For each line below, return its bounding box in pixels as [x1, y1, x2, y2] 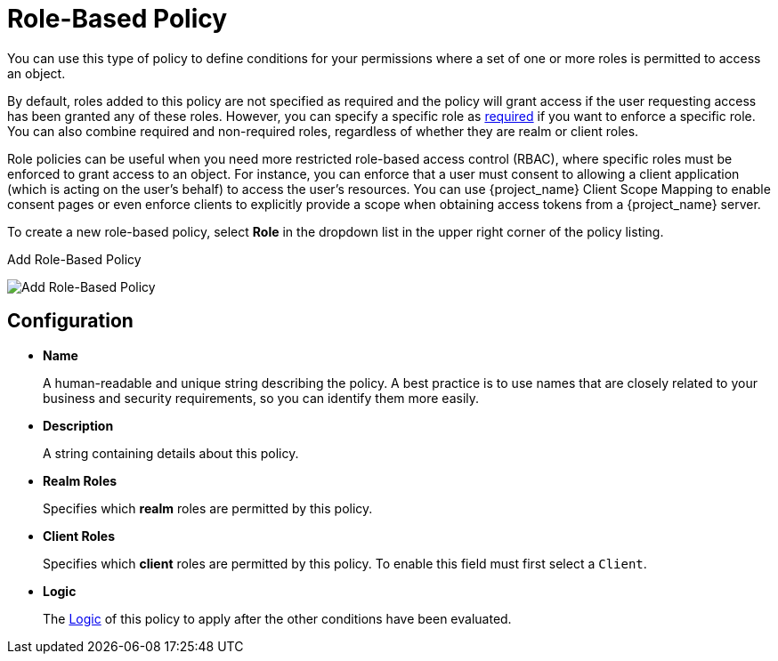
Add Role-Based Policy [7, 251, 142, 267]
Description [43, 417, 114, 433]
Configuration [7, 310, 134, 333]
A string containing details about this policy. [43, 445, 299, 461]
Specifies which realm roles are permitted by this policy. [43, 500, 373, 516]
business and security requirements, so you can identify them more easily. [43, 390, 480, 406]
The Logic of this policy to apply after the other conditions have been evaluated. [43, 610, 512, 626]
